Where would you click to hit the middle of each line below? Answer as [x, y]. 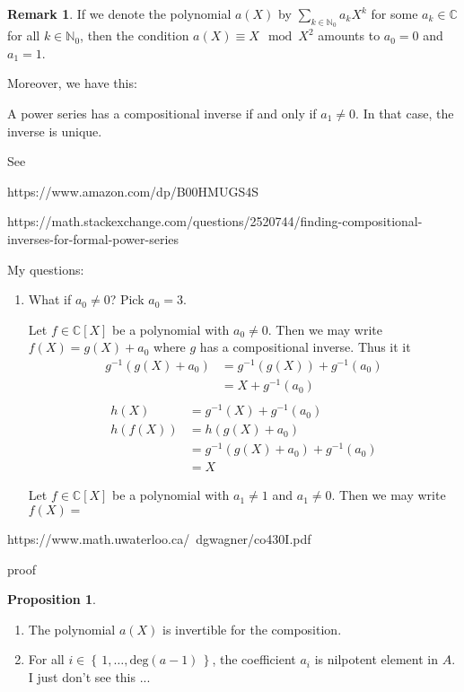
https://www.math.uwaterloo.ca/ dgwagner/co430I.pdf [159, 539]
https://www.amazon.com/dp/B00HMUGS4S [133, 191]
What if [50, 299]
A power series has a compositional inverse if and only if [162, 113]
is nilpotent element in [376, 659]
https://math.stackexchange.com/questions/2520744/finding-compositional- [215, 221]
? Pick [127, 299]
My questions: [46, 269]
